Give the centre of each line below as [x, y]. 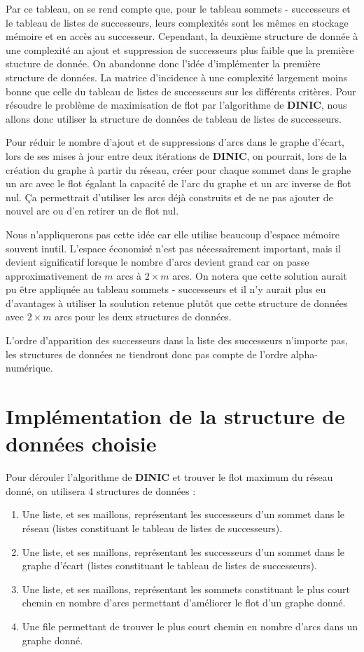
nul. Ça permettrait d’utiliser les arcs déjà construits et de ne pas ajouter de [169, 197]
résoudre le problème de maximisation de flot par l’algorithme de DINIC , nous [176, 105]
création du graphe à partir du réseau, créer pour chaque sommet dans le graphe [178, 169]
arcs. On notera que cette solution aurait [260, 275]
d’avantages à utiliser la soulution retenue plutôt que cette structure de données [177, 303]
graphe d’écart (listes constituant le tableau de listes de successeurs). [169, 565]
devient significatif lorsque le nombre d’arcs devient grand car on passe [157, 262]
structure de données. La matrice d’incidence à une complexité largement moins [177, 77]
